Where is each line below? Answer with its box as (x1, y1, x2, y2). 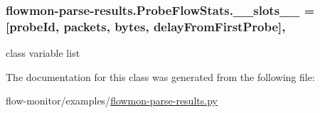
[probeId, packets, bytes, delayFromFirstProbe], (6, 17, 286, 35)
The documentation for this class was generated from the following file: (6, 69, 315, 84)
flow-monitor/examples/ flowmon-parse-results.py (6, 93, 218, 108)
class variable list (6, 45, 80, 60)
